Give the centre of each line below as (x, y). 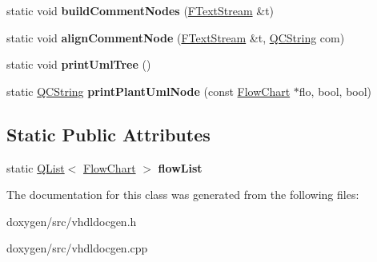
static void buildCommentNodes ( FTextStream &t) (140, 10)
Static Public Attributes (108, 134)
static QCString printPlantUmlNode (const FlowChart (148, 91)
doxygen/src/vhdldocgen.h (72, 221)
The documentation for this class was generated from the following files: (183, 195)
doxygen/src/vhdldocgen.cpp (77, 248)
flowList (180, 167)
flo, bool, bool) (335, 91)
